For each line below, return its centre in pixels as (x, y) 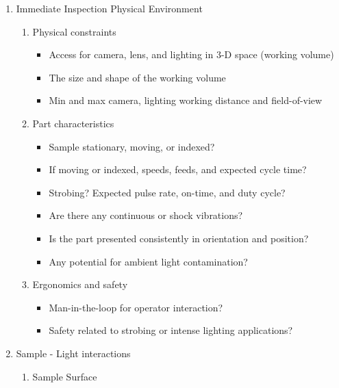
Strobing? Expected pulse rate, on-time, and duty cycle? (167, 192)
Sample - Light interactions (73, 353)
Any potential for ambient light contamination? (148, 261)
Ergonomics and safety (80, 284)
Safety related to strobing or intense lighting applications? (171, 330)
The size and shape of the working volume (137, 77)
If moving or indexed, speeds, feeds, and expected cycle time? (178, 169)
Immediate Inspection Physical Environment (109, 8)
